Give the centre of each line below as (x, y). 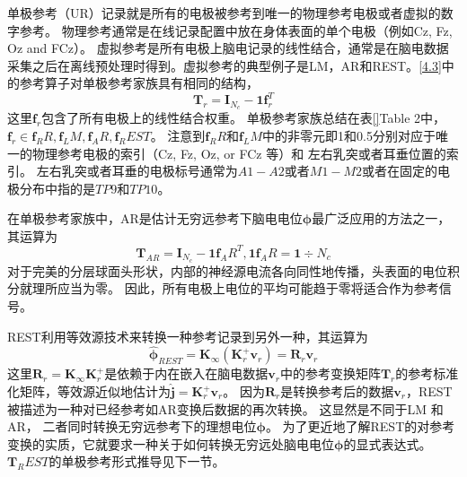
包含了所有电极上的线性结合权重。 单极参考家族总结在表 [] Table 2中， (244, 118)
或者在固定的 (400, 171)
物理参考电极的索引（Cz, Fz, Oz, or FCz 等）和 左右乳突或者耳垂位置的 (239, 153)
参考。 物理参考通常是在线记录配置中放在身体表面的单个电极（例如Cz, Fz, (236, 30)
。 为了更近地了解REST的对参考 (360, 426)
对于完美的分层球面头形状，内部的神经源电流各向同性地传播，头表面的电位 (227, 270)
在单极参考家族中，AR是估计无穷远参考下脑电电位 (155, 218)
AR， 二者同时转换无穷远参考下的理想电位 (132, 426)
